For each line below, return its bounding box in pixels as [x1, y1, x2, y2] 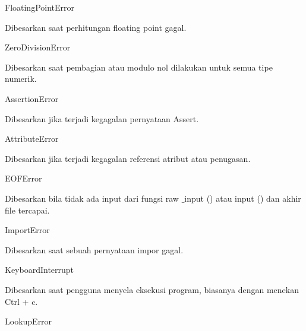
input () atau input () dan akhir [184, 192, 301, 204]
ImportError [5, 224, 50, 236]
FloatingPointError [5, 1, 75, 13]
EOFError [5, 172, 42, 184]
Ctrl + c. [5, 295, 38, 307]
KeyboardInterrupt [5, 263, 74, 276]
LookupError [5, 315, 52, 327]
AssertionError [5, 92, 59, 104]
